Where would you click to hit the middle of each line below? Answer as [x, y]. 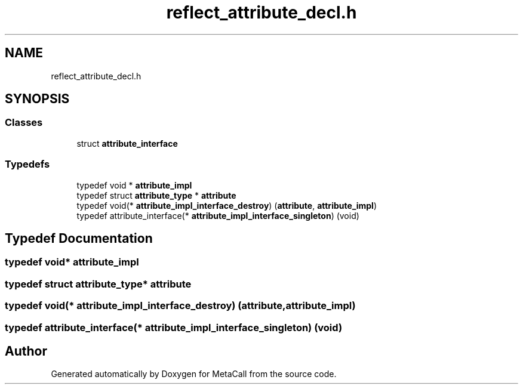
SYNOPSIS [37, 99]
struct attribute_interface [127, 143]
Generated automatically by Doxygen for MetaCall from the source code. [194, 374]
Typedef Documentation [79, 238]
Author [26, 351]
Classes [24, 123]
